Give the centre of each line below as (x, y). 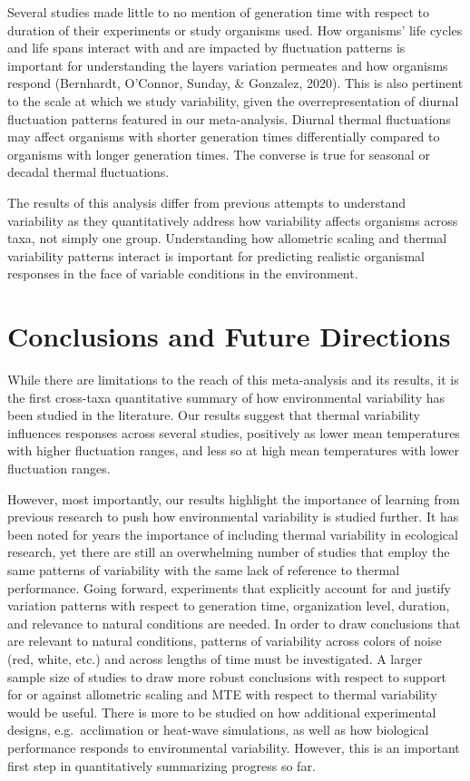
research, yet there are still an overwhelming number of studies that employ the (229, 552)
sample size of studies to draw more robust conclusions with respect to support (227, 676)
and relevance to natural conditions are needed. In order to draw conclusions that (234, 623)
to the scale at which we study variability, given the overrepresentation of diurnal (233, 100)
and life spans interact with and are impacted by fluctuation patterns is (206, 48)
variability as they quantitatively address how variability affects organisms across (233, 220)
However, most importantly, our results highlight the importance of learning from (234, 498)
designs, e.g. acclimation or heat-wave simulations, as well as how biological (218, 730)
